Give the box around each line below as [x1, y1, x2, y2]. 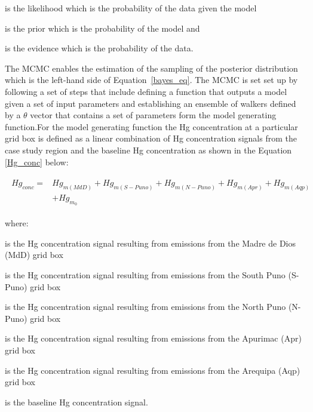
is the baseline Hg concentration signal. [5, 395, 148, 408]
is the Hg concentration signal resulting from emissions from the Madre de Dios [5, 236, 296, 249]
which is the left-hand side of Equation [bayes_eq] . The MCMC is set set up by [5, 73, 298, 86]
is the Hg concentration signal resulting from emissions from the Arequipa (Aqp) [5, 364, 300, 376]
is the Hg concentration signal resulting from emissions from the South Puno [5, 269, 286, 281]
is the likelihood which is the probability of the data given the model [5, 2, 257, 14]
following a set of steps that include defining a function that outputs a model [5, 85, 287, 97]
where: [5, 217, 29, 229]
